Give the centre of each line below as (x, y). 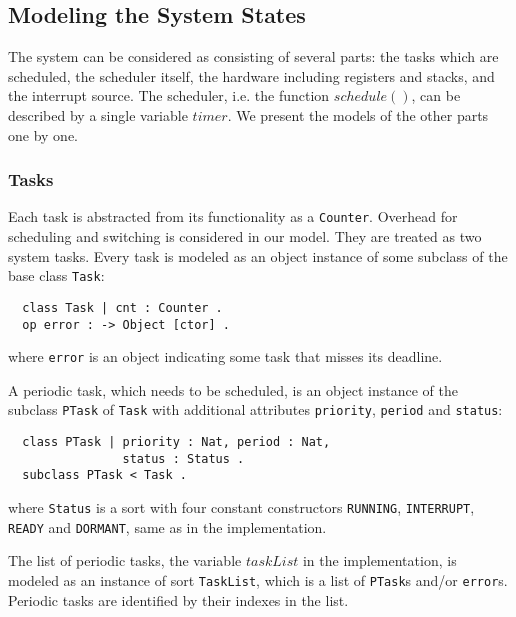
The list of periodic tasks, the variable (125, 560)
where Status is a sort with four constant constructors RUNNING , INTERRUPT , (241, 507)
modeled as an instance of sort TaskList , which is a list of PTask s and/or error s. (258, 579)
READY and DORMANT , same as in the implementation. (167, 526)
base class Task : (56, 275)
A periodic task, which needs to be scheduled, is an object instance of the (233, 389)
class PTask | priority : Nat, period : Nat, (176, 442)
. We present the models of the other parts (358, 114)
